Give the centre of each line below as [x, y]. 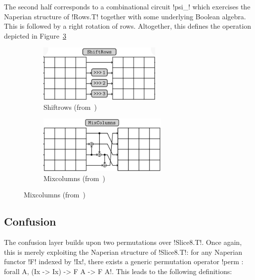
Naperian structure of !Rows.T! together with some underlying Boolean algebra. [125, 16]
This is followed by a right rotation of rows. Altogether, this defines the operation [127, 26]
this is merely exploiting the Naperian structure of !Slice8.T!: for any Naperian [123, 252]
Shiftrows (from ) [70, 107]
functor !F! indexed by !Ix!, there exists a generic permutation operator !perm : [124, 261]
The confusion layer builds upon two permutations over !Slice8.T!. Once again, [123, 242]
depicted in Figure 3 [35, 35]
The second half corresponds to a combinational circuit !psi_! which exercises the [127, 6]
